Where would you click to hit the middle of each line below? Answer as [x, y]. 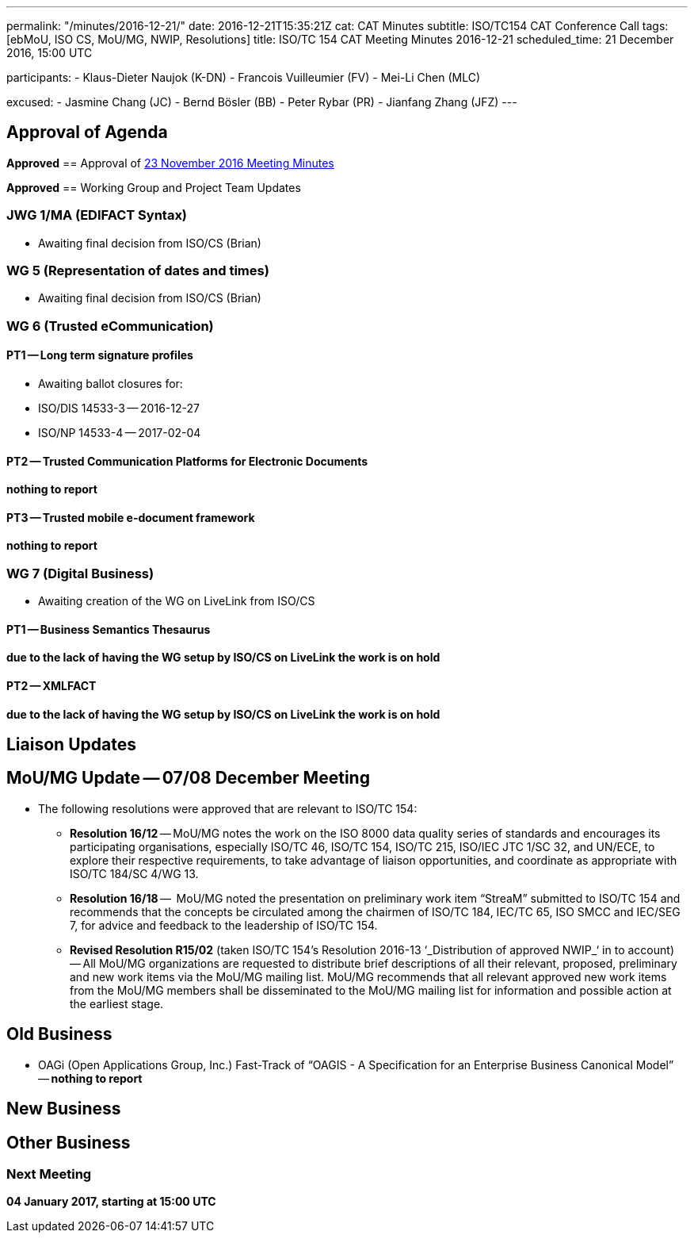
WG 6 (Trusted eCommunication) [110, 326]
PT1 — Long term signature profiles [100, 355]
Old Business [59, 1034]
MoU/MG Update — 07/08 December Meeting [188, 778]
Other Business [69, 1142]
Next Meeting [49, 1174]
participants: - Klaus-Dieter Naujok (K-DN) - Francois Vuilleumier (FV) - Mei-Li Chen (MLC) [244, 77]
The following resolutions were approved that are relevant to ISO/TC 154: [228, 808]
